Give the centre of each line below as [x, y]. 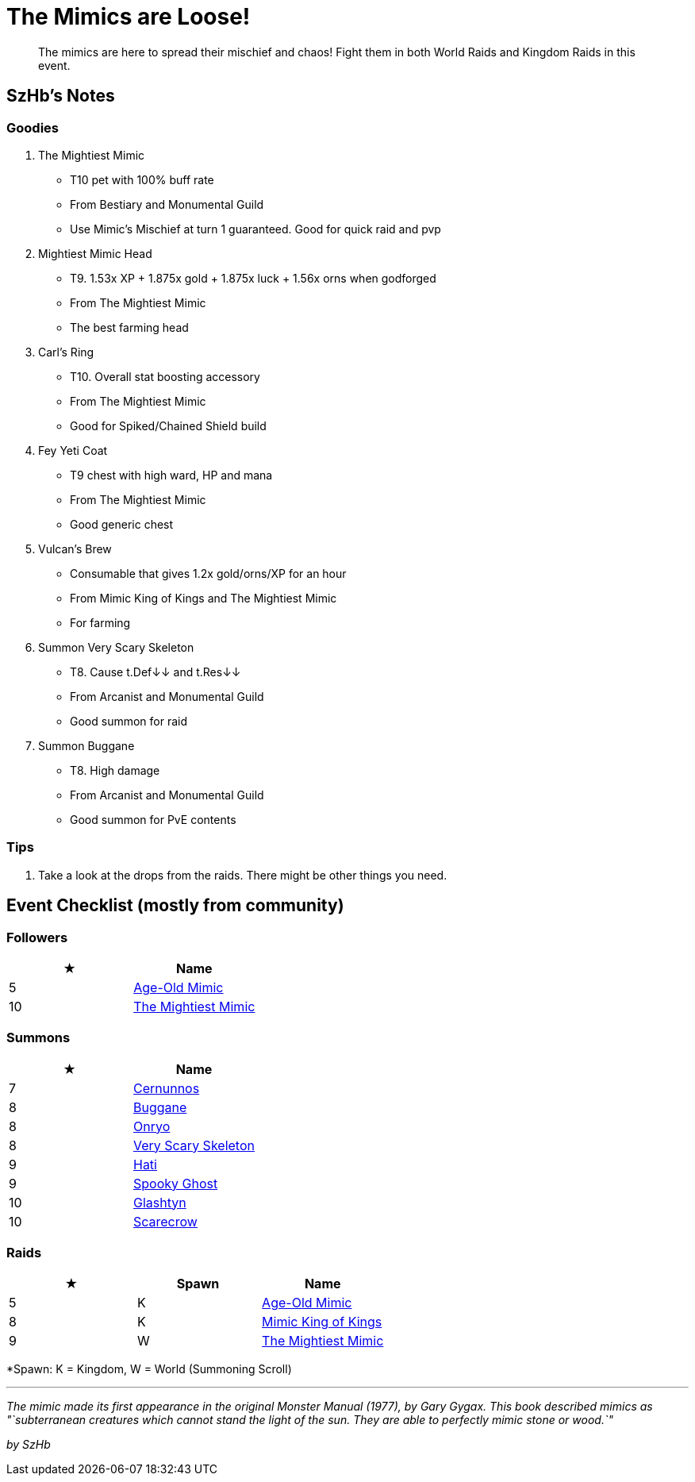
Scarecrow [165, 1221]
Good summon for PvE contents [153, 819]
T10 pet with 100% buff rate [142, 179]
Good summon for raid [129, 721]
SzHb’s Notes [61, 96]
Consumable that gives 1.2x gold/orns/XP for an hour [208, 573]
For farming [100, 622]
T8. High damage [115, 770]
